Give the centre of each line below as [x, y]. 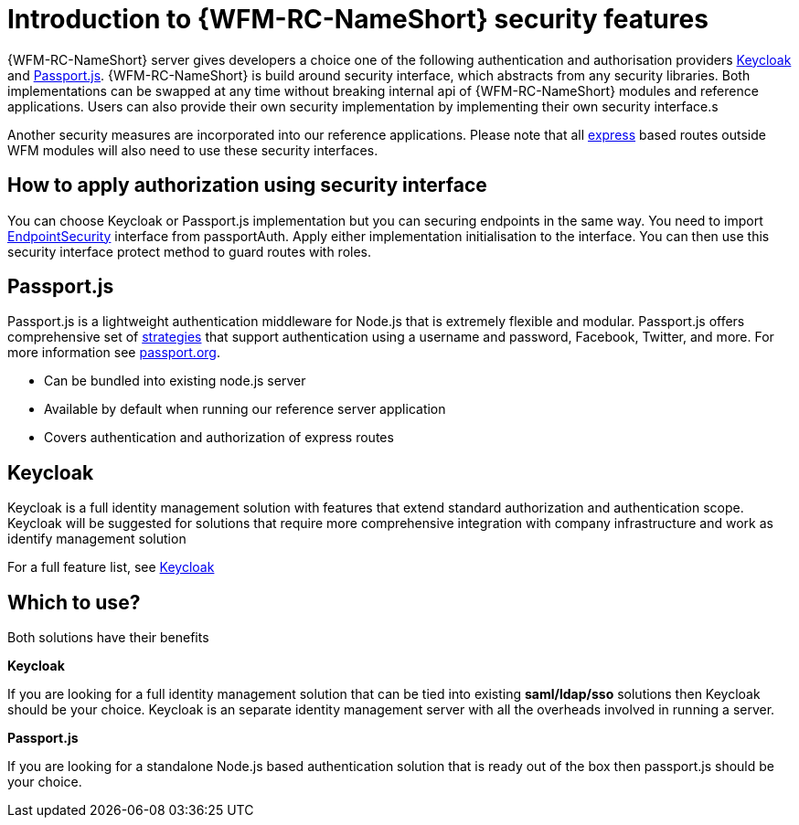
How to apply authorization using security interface [247, 185]
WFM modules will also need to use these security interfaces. [193, 150]
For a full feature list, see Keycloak [111, 567]
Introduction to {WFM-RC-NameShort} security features [358, 19]
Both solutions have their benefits [108, 638]
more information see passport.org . [114, 353]
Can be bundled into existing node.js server [175, 381]
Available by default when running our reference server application [245, 409]
